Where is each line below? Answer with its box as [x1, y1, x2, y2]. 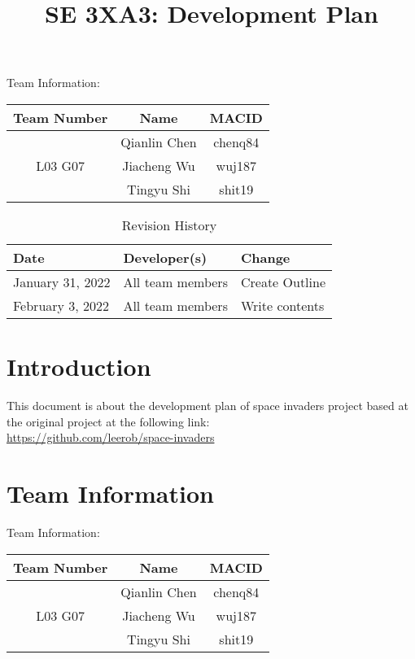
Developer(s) [123, 247, 207, 267]
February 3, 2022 [13, 295, 110, 315]
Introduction [7, 350, 151, 383]
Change [240, 247, 290, 267]
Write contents [240, 295, 325, 315]
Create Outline [240, 272, 326, 291]
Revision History [121, 215, 217, 234]
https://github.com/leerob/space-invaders [7, 429, 215, 446]
